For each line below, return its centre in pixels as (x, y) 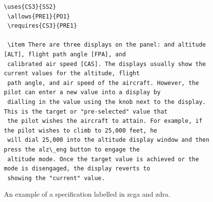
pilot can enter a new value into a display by (82, 93)
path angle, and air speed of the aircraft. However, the (103, 83)
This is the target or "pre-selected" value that (86, 111)
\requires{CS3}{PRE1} (42, 26)
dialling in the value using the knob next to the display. (107, 102)
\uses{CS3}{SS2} (30, 7)
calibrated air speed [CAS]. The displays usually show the (107, 64)
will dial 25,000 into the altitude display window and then (108, 140)
